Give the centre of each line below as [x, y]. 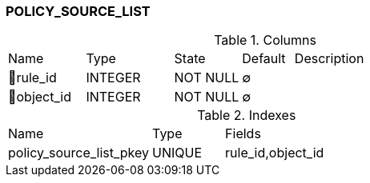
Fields [243, 134]
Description [329, 59]
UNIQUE [177, 153]
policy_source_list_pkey [79, 153]
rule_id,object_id [275, 153]
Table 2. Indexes [247, 115]
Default [264, 59]
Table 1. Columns [265, 40]
